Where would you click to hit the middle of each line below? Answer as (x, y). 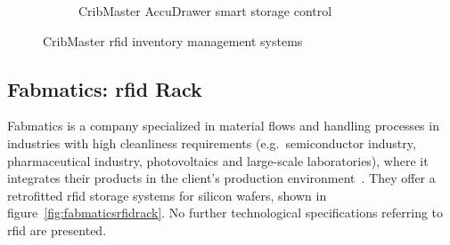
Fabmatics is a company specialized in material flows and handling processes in (223, 126)
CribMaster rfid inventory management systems (173, 40)
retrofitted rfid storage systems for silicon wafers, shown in (167, 195)
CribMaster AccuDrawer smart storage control (205, 11)
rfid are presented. (57, 229)
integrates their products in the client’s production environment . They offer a (221, 178)
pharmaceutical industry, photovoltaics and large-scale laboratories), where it (218, 160)
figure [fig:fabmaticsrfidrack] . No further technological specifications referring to (225, 213)
